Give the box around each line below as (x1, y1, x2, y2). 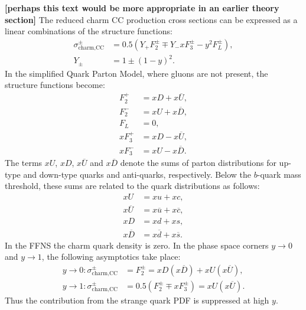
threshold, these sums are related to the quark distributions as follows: (5, 180, 260, 192)
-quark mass (257, 168, 301, 180)
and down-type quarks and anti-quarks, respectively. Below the (23, 168, 252, 180)
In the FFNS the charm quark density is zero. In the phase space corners (5, 239, 269, 251)
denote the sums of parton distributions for (120, 156, 276, 169)
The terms (5, 156, 43, 169)
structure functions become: (5, 79, 105, 91)
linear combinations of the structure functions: (5, 25, 172, 37)
